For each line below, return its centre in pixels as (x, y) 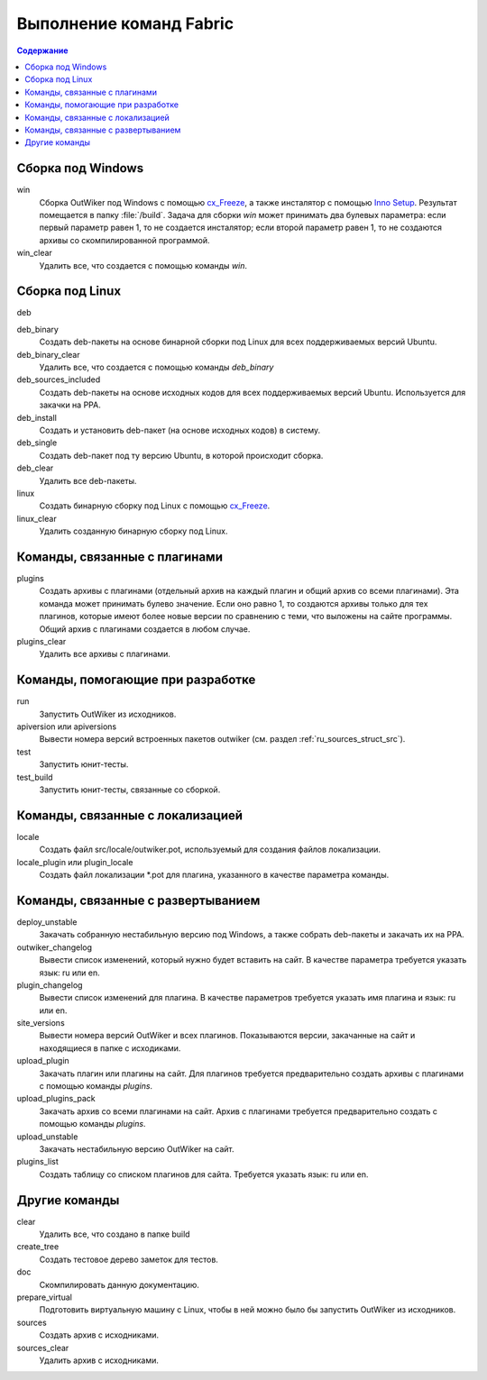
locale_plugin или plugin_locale (75, 862)
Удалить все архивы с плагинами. (105, 654)
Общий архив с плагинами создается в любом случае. (145, 629)
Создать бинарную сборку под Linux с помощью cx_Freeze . (155, 506)
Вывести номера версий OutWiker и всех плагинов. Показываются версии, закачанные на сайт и (227, 1036)
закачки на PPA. (70, 405)
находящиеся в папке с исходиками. (110, 1048)
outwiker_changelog (55, 947)
